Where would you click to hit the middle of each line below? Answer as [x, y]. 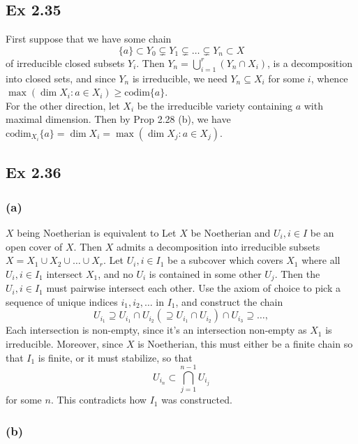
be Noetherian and [231, 232]
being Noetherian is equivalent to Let [97, 232]
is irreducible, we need [180, 78]
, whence [329, 78]
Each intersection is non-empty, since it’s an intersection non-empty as [156, 330]
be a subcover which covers [225, 260]
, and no [115, 273]
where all [321, 260]
